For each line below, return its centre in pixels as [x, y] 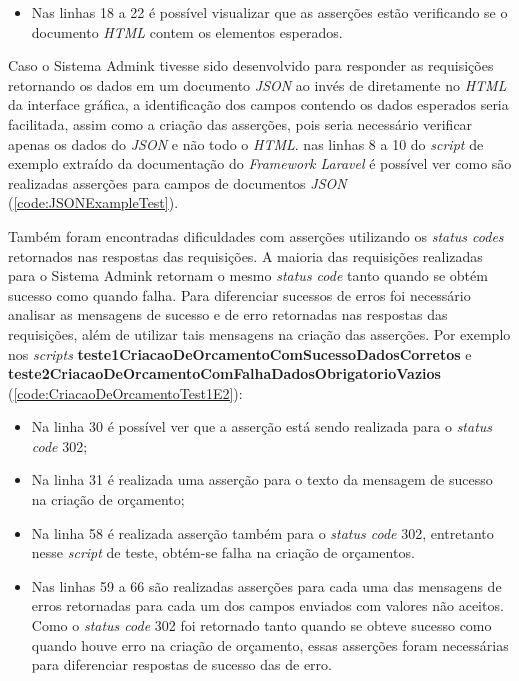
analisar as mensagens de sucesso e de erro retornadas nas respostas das [228, 314]
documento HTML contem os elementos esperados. [187, 31]
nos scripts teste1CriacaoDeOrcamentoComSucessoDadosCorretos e [240, 353]
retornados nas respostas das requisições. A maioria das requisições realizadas [245, 255]
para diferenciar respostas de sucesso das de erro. [181, 664]
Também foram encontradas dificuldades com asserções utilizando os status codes [256, 235]
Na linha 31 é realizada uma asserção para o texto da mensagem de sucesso [262, 479]
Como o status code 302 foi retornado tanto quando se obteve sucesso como [261, 625]
